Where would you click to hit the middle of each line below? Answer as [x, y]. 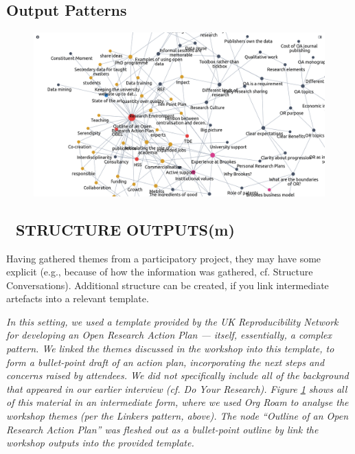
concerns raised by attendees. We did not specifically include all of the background [177, 375]
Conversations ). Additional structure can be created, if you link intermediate [168, 285]
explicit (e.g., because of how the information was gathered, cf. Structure [160, 272]
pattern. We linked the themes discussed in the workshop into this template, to [170, 349]
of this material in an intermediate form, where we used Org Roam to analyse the [177, 402]
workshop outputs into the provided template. [100, 443]
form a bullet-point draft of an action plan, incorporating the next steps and [165, 362]
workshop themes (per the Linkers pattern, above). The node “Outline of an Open [177, 416]
